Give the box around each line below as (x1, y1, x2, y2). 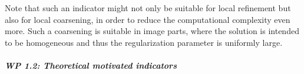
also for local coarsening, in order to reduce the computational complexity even (5, 13, 290, 25)
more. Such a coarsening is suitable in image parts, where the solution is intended (5, 25, 299, 37)
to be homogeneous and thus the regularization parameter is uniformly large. (5, 36, 283, 48)
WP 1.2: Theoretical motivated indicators (5, 59, 177, 71)
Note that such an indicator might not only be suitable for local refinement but (5, 2, 291, 14)
